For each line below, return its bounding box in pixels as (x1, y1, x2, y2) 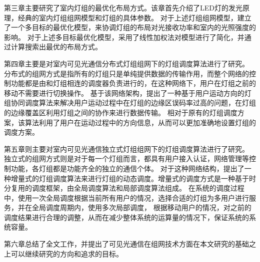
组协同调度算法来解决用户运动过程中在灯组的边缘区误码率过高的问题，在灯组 (4, 97, 256, 108)
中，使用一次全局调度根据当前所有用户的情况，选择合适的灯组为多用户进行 (4, 192, 249, 203)
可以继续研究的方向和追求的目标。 (10, 248, 123, 259)
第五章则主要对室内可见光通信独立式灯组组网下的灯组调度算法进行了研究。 (4, 143, 249, 154)
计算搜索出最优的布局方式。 (10, 41, 102, 52)
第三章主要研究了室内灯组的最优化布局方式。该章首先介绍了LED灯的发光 (4, 2, 242, 12)
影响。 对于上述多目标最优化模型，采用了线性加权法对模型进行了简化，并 (4, 31, 244, 42)
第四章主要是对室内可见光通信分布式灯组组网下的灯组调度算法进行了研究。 (4, 58, 249, 68)
